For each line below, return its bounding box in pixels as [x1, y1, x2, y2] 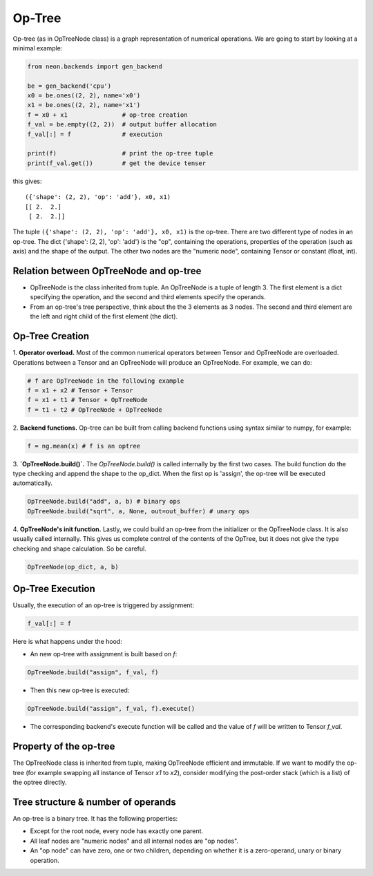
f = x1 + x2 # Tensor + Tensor [27, 386, 134, 394]
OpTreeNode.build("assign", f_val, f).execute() [27, 705, 195, 713]
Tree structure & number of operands [12, 796, 176, 808]
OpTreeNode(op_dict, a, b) [27, 563, 119, 571]
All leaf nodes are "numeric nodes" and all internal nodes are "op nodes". [30, 837, 238, 845]
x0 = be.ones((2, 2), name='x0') [27, 92, 141, 99]
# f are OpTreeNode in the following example [27, 377, 184, 385]
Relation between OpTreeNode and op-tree [12, 265, 202, 276]
